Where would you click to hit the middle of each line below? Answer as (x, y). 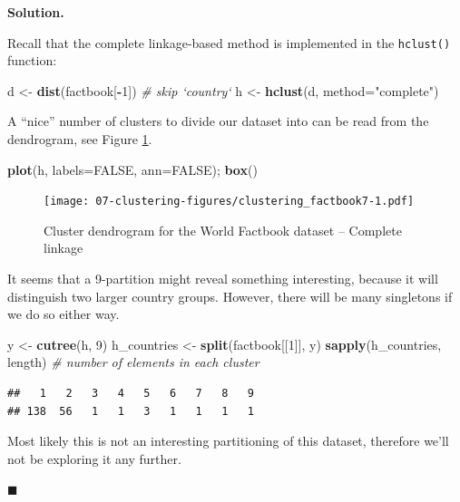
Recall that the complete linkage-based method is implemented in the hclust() (229, 42)
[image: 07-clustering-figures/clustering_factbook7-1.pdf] (229, 202)
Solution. (36, 12)
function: (32, 60)
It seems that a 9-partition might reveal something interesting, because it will (223, 279)
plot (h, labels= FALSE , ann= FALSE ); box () (132, 169)
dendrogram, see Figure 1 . (80, 139)
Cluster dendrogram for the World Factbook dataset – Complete (223, 230)
